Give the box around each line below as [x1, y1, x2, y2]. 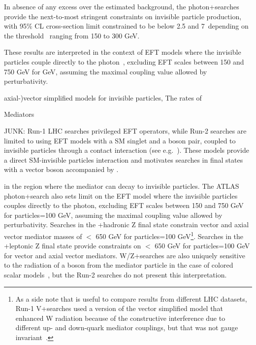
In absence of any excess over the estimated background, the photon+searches [4, 1, 239, 11]
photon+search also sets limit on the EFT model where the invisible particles [4, 190, 238, 201]
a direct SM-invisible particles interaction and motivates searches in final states [4, 154, 243, 165]
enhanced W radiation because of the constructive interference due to [15, 312, 225, 323]
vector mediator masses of [4, 231, 82, 241]
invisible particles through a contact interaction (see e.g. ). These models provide [4, 145, 249, 155]
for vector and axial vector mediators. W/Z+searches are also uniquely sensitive [4, 250, 245, 260]
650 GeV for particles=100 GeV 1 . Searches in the [96, 229, 244, 241]
